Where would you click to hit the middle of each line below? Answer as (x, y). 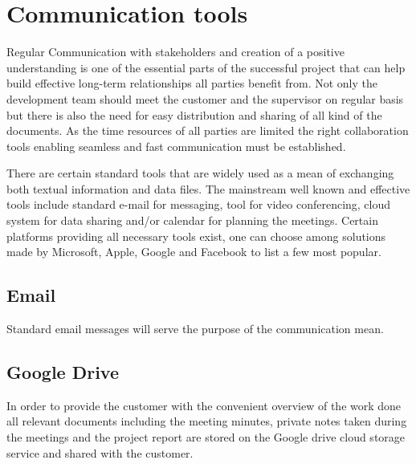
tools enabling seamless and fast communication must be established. (176, 146)
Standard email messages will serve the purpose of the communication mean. (195, 329)
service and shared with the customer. (100, 452)
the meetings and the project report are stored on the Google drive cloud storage (206, 437)
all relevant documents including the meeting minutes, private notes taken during (207, 421)
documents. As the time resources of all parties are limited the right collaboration (208, 130)
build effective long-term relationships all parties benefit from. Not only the (192, 83)
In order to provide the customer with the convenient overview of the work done (204, 405)
